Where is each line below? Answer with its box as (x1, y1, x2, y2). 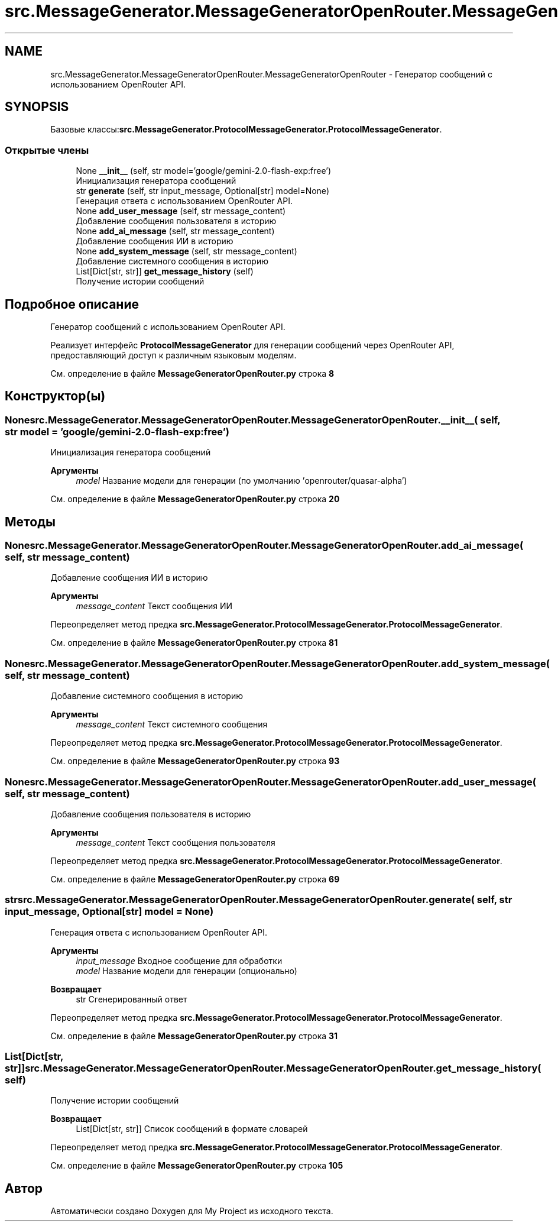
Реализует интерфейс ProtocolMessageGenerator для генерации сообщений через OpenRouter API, (50, 340, 455, 351)
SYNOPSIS (5, 99, 69, 115)
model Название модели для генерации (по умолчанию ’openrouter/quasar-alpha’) (76, 475, 407, 486)
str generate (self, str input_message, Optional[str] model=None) (76, 186, 329, 196)
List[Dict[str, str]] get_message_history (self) (76, 266, 254, 277)
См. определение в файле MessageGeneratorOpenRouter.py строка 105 (50, 1160, 343, 1171)
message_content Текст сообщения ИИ (76, 601, 233, 612)
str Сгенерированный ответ (76, 994, 187, 1004)
